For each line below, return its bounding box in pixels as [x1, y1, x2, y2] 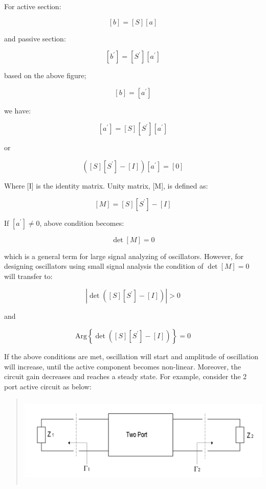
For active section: [4, 1, 61, 11]
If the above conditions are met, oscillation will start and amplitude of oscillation [4, 351, 259, 361]
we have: [4, 105, 31, 115]
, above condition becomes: [39, 217, 124, 228]
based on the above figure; [4, 70, 86, 81]
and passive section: [4, 33, 66, 43]
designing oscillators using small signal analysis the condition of [4, 261, 204, 271]
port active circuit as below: [4, 381, 92, 391]
